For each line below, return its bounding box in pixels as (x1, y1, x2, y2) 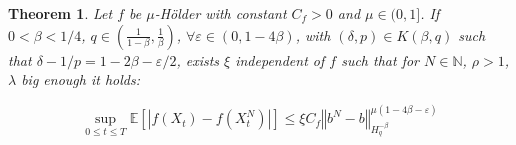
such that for (341, 49, 420, 70)
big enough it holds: (21, 69, 140, 90)
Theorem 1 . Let (8, 3, 113, 23)
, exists (176, 49, 220, 70)
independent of (235, 49, 325, 70)
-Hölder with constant (154, 3, 287, 23)
